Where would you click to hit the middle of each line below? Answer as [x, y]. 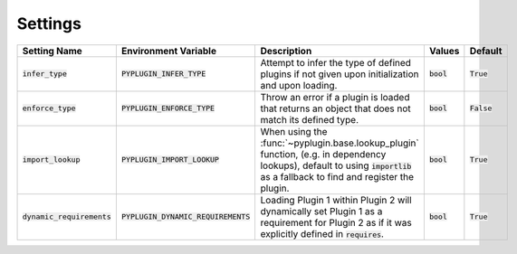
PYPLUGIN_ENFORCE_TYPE [168, 108]
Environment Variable [169, 51]
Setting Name [53, 51]
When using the [294, 131]
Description [286, 51]
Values [444, 51]
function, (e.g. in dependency [323, 154]
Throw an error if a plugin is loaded [335, 97]
